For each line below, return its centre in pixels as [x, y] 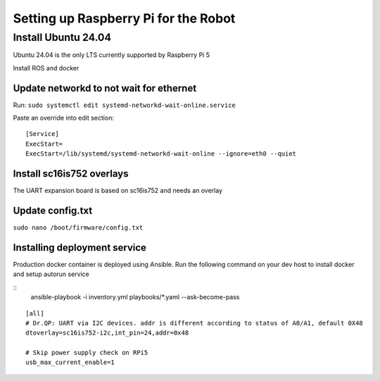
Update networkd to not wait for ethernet [105, 88]
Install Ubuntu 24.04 [62, 37]
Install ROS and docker [46, 68]
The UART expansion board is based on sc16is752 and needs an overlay [118, 191]
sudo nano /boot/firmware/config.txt [78, 228]
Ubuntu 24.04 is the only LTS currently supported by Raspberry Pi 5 [112, 55]
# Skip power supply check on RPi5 [87, 353]
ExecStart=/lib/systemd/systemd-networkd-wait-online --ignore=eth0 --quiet [161, 154]
